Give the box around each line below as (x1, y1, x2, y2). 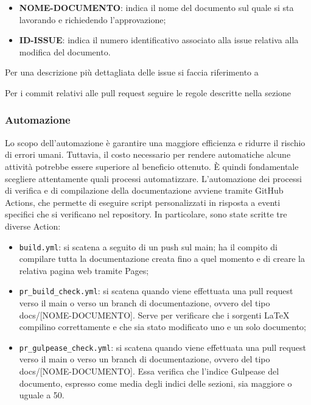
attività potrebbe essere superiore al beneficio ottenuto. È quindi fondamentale (5, 160, 299, 172)
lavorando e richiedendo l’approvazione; (19, 13, 166, 26)
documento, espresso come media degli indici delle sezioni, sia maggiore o (19, 376, 292, 389)
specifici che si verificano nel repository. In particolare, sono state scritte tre (5, 208, 287, 220)
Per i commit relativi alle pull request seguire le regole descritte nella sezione (5, 86, 292, 99)
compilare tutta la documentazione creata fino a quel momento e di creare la (19, 252, 305, 265)
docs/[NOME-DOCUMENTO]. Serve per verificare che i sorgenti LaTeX (19, 308, 290, 321)
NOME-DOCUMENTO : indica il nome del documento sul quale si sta (19, 1, 294, 13)
